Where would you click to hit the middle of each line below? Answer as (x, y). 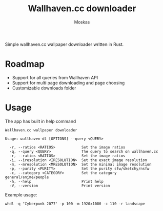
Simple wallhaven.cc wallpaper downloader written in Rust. (64, 44)
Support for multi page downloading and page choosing (68, 83)
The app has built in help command (41, 121)
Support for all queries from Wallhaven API (55, 77)
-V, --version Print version (60, 186)
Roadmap (25, 64)
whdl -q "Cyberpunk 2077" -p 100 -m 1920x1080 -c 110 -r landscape (75, 204)
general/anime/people (27, 177)
